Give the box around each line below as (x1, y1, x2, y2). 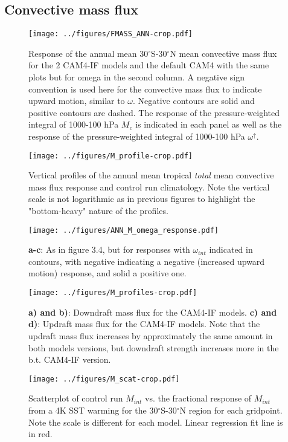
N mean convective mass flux (170, 47, 277, 59)
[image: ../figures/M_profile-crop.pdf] (28, 151, 193, 160)
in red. (28, 427, 53, 440)
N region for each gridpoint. (179, 403, 283, 416)
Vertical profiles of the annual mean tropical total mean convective (28, 169, 274, 181)
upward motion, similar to (28, 94, 125, 107)
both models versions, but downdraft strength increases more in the (28, 341, 279, 354)
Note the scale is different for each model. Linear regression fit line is (28, 415, 283, 428)
